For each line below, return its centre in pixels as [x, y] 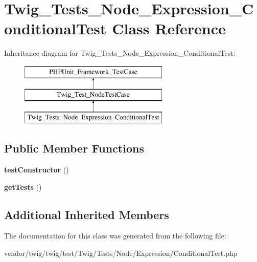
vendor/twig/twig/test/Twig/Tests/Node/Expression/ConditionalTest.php [121, 253]
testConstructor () [37, 170]
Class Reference [169, 28]
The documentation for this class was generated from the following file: [115, 236]
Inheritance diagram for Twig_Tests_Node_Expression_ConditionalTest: [120, 53]
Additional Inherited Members [87, 214]
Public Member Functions [74, 148]
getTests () [23, 187]
